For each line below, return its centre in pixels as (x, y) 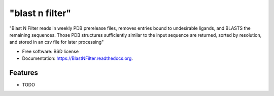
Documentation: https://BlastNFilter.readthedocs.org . (77, 58)
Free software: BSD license (50, 51)
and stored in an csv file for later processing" (57, 42)
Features (24, 73)
